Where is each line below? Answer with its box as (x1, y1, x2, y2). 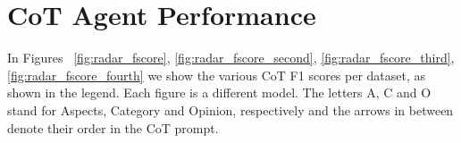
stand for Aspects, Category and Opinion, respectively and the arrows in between (7, 100, 454, 119)
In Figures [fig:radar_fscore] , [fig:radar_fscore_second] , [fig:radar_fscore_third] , (7, 48, 455, 67)
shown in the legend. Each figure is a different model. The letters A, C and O (7, 83, 432, 102)
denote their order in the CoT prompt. (7, 118, 219, 137)
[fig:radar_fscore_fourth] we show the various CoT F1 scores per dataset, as (7, 65, 426, 84)
